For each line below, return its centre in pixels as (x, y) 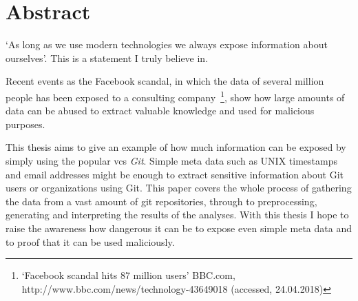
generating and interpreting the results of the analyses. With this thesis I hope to (177, 215)
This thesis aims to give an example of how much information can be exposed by (176, 147)
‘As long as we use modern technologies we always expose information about (167, 44)
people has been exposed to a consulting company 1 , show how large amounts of (175, 96)
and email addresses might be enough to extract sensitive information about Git (175, 174)
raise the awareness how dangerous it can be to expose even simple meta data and (179, 228)
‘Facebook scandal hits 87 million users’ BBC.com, (128, 275)
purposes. (25, 124)
